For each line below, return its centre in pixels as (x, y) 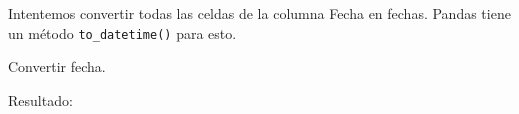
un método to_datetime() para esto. (122, 32)
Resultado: (40, 99)
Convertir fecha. (57, 66)
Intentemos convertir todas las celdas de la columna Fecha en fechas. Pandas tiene (259, 13)
